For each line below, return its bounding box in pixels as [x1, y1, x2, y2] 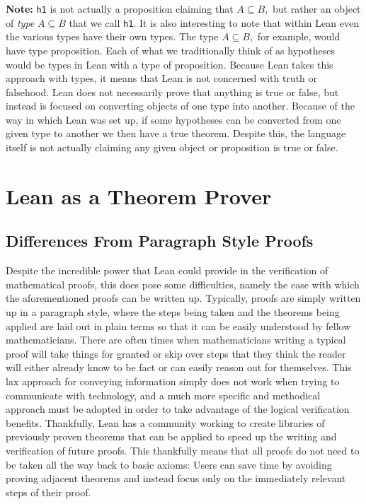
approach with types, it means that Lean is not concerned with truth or [6, 71, 318, 86]
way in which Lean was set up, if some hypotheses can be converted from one [6, 112, 341, 127]
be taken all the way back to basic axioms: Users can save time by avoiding [6, 457, 332, 471]
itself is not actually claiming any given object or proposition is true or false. [6, 140, 338, 155]
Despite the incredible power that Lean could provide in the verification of [6, 263, 328, 278]
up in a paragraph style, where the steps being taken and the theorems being [6, 305, 340, 320]
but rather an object [273, 1, 361, 16]
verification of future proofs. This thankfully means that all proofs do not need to [6, 443, 360, 457]
